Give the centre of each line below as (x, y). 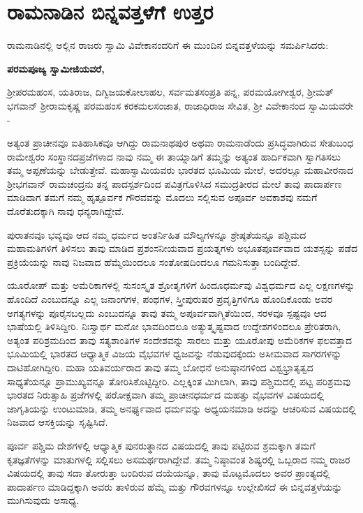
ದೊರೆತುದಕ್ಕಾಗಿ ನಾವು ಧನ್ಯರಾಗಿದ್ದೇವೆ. (66, 211)
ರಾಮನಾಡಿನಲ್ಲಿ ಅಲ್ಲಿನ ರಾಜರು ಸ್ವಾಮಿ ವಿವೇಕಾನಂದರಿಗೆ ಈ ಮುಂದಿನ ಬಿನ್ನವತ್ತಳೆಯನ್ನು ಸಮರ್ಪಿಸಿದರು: (168, 45)
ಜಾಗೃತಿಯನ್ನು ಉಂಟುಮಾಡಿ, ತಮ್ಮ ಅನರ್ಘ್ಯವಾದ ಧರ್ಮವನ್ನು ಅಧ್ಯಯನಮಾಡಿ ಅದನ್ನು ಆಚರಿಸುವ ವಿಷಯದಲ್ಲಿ (181, 408)
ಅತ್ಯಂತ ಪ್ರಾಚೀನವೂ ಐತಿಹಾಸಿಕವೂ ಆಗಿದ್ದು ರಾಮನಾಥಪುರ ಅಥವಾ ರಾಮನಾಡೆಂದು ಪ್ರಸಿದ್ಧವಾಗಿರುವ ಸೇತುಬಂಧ (180, 143)
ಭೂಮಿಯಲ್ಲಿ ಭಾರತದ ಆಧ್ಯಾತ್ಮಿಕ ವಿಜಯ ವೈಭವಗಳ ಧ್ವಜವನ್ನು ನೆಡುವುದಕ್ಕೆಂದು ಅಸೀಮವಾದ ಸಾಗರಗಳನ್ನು (175, 354)
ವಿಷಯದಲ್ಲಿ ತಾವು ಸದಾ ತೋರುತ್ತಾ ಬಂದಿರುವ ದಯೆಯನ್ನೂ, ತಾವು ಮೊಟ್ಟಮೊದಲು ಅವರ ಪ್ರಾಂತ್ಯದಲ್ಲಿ (169, 473)
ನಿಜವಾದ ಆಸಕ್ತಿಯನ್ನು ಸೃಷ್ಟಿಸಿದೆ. (58, 422)
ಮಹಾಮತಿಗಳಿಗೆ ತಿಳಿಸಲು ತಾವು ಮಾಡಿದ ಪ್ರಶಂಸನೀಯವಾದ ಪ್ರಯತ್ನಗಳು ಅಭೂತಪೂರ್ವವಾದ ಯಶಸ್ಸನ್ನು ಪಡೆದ (182, 248)
